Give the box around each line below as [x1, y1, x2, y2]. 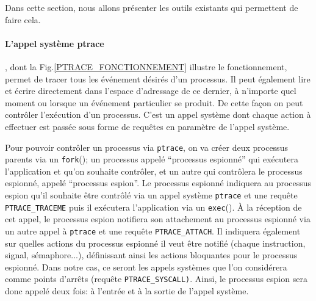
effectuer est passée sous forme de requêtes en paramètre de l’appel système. [5, 120, 290, 132]
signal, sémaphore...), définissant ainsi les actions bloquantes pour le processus [5, 248, 298, 261]
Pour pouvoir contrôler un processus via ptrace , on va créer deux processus [5, 140, 288, 153]
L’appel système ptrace [5, 37, 104, 49]
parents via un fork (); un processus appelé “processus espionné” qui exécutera [5, 153, 298, 165]
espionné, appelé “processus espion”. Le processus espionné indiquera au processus [5, 176, 312, 189]
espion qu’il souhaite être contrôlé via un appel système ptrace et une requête [5, 189, 298, 201]
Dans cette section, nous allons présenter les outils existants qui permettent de [5, 1, 298, 13]
